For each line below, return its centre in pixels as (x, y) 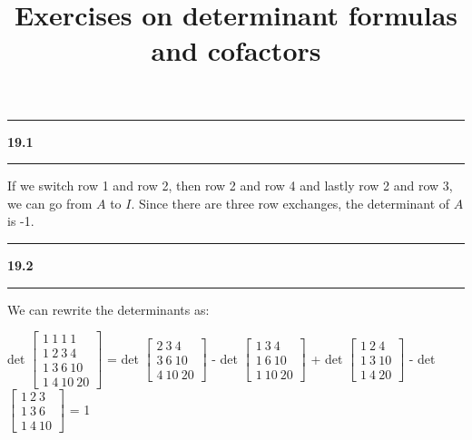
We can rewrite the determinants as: (108, 309)
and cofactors (236, 50)
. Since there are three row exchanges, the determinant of (290, 203)
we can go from (50, 203)
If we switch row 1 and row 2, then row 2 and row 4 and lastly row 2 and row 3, (230, 186)
